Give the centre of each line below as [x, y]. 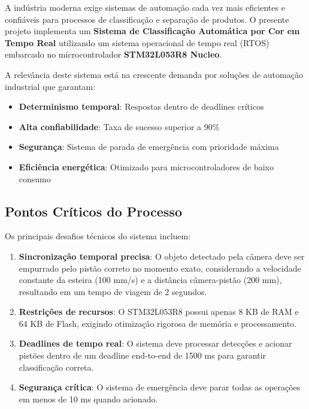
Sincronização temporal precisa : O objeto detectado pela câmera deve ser [162, 256]
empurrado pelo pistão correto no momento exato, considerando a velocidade [160, 268]
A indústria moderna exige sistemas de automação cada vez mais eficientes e [145, 7]
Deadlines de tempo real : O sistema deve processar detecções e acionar [155, 343]
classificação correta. [56, 367]
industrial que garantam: [50, 86]
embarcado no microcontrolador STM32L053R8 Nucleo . [113, 54]
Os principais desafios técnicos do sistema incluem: [98, 236]
